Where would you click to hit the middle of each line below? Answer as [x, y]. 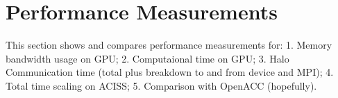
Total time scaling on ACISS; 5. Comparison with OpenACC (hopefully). [161, 85]
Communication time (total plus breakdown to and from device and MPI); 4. [170, 72]
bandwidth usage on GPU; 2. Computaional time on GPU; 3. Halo [147, 58]
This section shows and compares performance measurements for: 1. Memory [169, 45]
